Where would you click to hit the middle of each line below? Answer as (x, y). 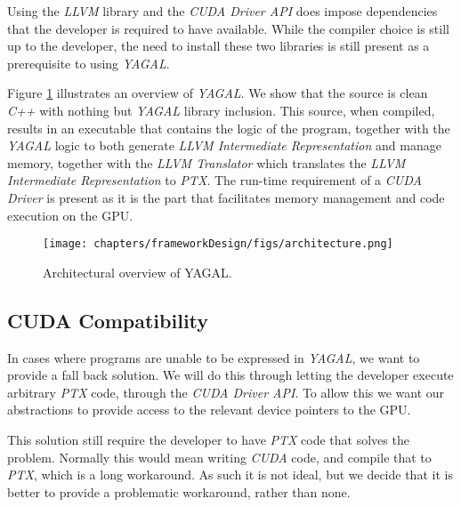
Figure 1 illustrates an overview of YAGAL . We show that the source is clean (218, 93)
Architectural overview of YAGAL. (137, 272)
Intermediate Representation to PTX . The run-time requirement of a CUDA (214, 180)
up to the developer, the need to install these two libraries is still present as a (218, 46)
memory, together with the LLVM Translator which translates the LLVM (206, 162)
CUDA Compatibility (108, 320)
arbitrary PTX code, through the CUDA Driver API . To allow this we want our (226, 392)
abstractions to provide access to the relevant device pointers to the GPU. (209, 410)
